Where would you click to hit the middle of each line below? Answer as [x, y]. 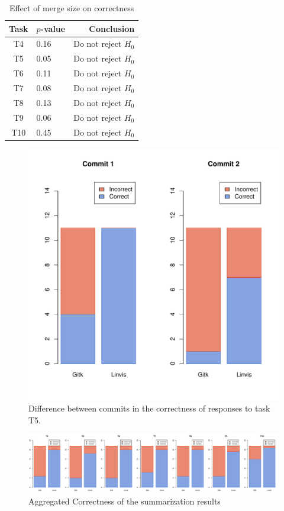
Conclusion [112, 28]
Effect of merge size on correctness [72, 8]
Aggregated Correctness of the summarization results [125, 501]
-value [53, 28]
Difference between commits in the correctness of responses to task [149, 408]
